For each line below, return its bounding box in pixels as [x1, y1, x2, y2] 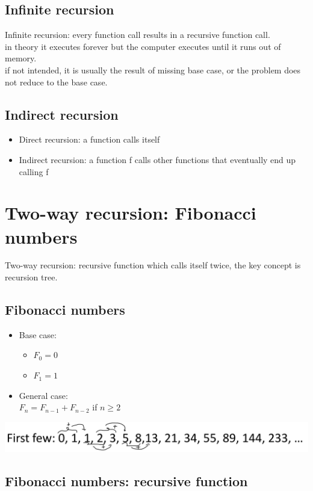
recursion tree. [5, 271, 58, 283]
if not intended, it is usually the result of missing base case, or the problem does [5, 63, 301, 76]
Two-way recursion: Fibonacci [5, 200, 256, 225]
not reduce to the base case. [5, 75, 108, 88]
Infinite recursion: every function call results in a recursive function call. [5, 28, 270, 41]
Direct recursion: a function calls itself [19, 133, 160, 146]
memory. [5, 52, 37, 64]
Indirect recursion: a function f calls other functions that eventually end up [19, 153, 296, 165]
